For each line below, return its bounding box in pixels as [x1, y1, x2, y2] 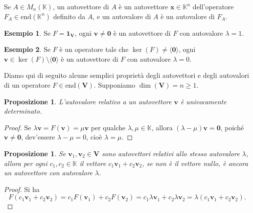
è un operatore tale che [59, 44, 129, 54]
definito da [53, 11, 86, 21]
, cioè [86, 132, 102, 142]
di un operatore [4, 79, 50, 90]
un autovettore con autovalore [4, 167, 93, 178]
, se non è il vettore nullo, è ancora [142, 158, 248, 168]
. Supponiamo [93, 79, 136, 90]
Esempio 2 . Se [4, 44, 51, 54]
